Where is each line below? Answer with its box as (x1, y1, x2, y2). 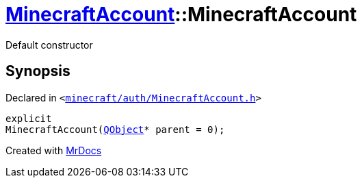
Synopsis (5, 62, 70, 80)
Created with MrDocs (5, 144, 102, 156)
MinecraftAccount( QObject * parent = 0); (5, 123, 225, 135)
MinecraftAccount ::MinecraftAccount (5, 3, 357, 26)
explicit (5, 112, 52, 124)
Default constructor (5, 38, 93, 51)
